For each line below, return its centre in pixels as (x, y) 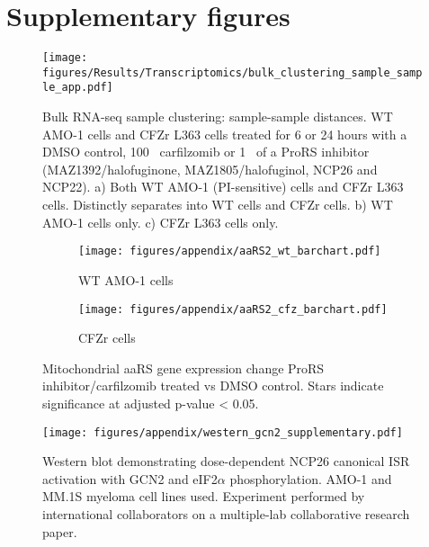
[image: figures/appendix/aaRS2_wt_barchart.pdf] (230, 251)
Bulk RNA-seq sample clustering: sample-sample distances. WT (218, 117)
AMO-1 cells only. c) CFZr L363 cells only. (161, 222)
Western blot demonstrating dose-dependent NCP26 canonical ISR (226, 461)
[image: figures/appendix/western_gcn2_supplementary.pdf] (223, 432)
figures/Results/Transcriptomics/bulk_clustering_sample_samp (232, 72)
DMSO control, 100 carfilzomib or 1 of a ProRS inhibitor (206, 152)
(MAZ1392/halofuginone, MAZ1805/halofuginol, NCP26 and (210, 169)
